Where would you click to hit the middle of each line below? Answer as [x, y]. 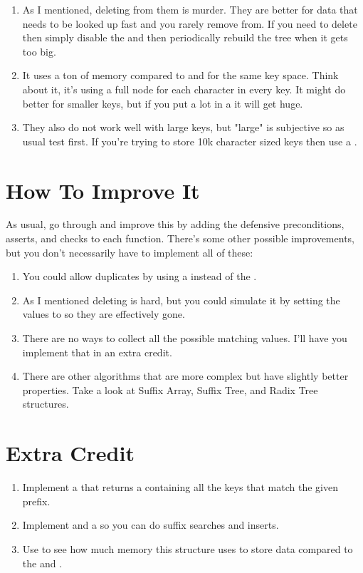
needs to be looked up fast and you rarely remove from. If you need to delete [190, 23]
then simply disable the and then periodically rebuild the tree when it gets [185, 37]
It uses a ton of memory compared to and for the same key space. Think [180, 75]
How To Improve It [103, 190]
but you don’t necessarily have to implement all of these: [130, 252]
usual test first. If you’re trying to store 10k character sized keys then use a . [190, 141]
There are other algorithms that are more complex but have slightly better [185, 376]
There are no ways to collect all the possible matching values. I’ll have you [185, 338]
